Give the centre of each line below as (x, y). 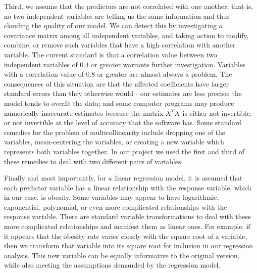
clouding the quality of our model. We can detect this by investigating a (113, 25)
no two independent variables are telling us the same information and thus (117, 16)
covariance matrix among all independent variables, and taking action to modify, (126, 35)
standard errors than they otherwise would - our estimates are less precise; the (123, 93)
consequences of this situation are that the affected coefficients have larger (116, 83)
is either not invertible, (217, 113)
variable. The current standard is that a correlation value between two (111, 54)
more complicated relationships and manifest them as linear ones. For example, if (127, 226)
